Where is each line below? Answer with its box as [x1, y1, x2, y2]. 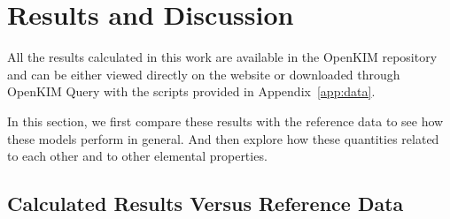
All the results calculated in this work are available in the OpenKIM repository [7, 48, 438, 66]
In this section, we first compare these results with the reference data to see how [7, 111, 444, 130]
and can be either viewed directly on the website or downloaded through [7, 64, 400, 83]
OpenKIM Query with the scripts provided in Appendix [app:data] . [7, 82, 376, 101]
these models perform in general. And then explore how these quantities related [7, 129, 439, 147]
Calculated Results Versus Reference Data [7, 190, 404, 217]
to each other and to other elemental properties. [7, 147, 268, 165]
